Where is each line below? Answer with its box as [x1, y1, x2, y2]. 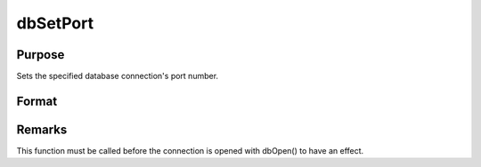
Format [16, 93, 58, 108]
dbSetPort [16, 13, 94, 33]
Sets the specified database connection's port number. [16, 71, 218, 82]
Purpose [16, 47, 65, 62]
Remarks [16, 122, 68, 137]
